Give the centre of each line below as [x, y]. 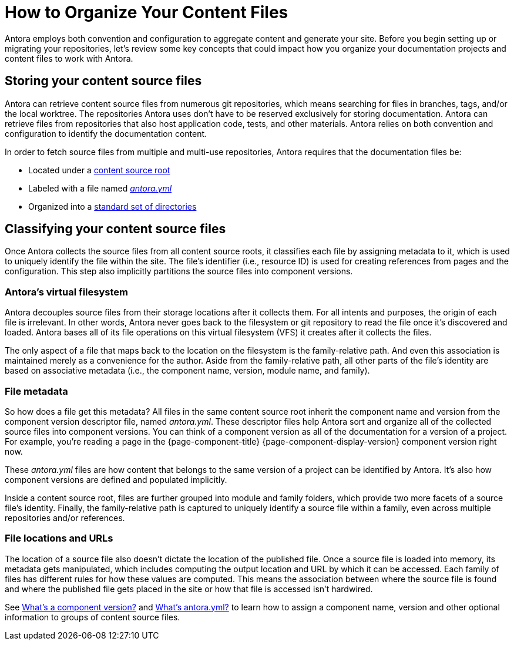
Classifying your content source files [115, 229]
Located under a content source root [99, 170]
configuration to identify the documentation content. [106, 133]
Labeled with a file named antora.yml [100, 188]
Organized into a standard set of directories [112, 206]
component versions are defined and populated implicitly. [116, 479]
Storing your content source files [103, 81]
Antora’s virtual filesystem [66, 292]
